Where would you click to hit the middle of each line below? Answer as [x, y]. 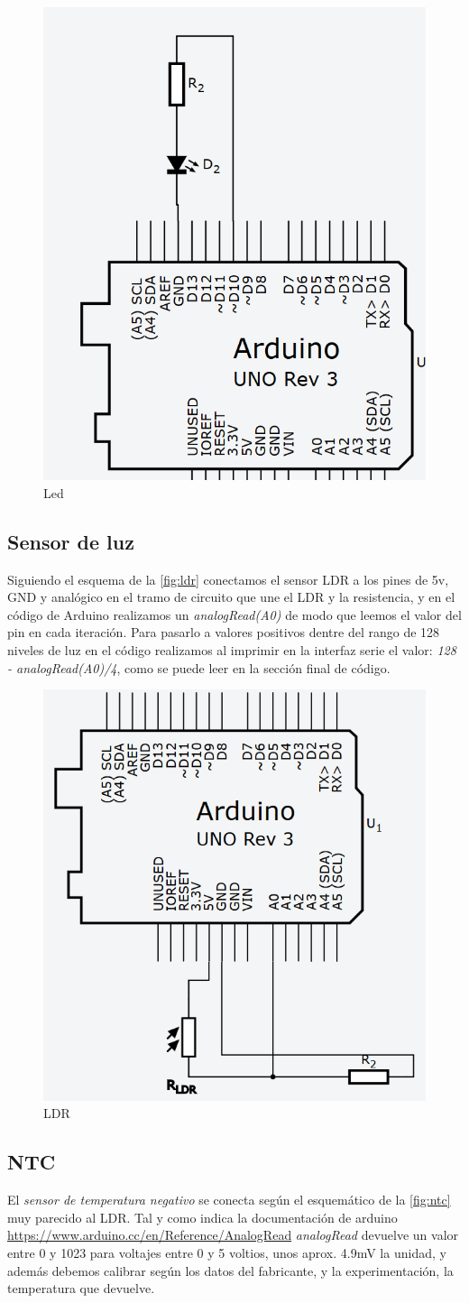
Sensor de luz [71, 541]
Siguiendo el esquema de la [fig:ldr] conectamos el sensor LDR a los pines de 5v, [228, 579]
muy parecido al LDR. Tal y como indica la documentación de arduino [202, 1217]
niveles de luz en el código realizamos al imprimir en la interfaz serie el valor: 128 [232, 649]
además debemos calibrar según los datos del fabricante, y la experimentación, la [230, 1270]
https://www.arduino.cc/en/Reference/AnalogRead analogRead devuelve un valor [233, 1235]
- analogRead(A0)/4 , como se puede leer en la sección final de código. [199, 667]
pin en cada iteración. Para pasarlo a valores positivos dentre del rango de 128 [224, 632]
